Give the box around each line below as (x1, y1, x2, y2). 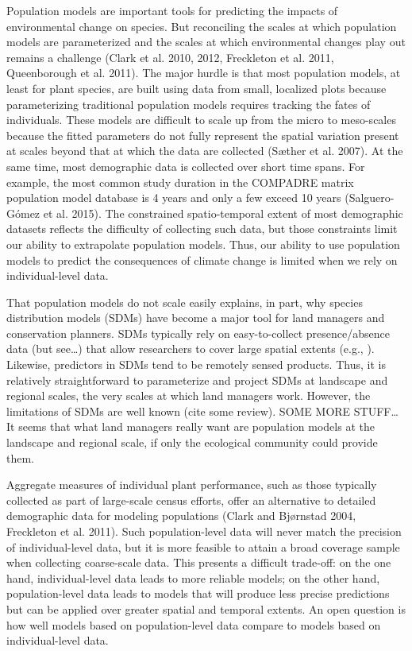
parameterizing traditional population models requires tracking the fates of (6, 95, 371, 112)
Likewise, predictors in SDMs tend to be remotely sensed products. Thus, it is (6, 356, 386, 373)
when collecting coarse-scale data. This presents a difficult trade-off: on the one (6, 554, 391, 571)
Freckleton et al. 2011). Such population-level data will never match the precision (6, 523, 402, 539)
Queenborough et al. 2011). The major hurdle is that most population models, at (6, 64, 401, 81)
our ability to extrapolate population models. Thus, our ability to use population (6, 235, 400, 252)
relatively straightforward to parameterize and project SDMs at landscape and (6, 371, 388, 388)
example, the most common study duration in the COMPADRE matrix (6, 173, 354, 190)
